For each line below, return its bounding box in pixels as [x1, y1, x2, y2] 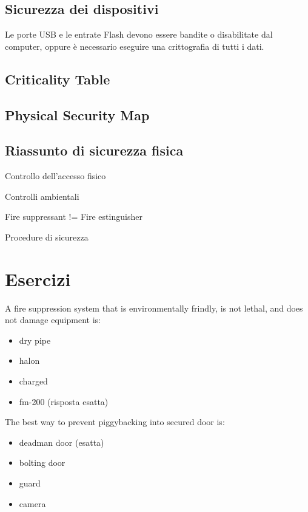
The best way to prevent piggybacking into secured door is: [5, 415, 225, 428]
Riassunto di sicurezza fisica [5, 141, 184, 160]
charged [19, 375, 48, 387]
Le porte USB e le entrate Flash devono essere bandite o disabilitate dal [5, 28, 273, 41]
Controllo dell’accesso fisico [5, 169, 106, 182]
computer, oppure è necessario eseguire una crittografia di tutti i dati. [5, 39, 264, 52]
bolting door [19, 456, 65, 469]
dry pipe [19, 333, 51, 346]
